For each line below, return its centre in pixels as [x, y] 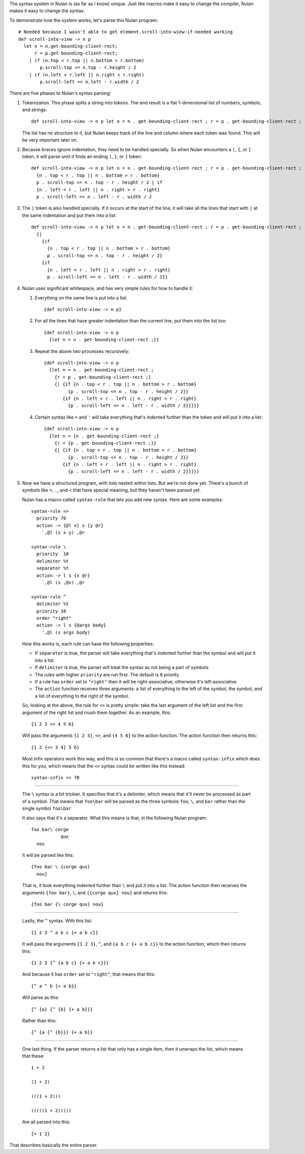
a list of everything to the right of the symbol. [82, 696]
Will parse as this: [41, 998]
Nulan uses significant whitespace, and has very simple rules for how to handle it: [108, 288]
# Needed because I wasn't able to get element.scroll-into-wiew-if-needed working [126, 32]
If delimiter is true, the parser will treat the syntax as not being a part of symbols [122, 668]
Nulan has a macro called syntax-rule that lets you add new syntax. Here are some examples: [123, 500]
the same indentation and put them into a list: [69, 215]
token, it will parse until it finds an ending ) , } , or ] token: [82, 157]
